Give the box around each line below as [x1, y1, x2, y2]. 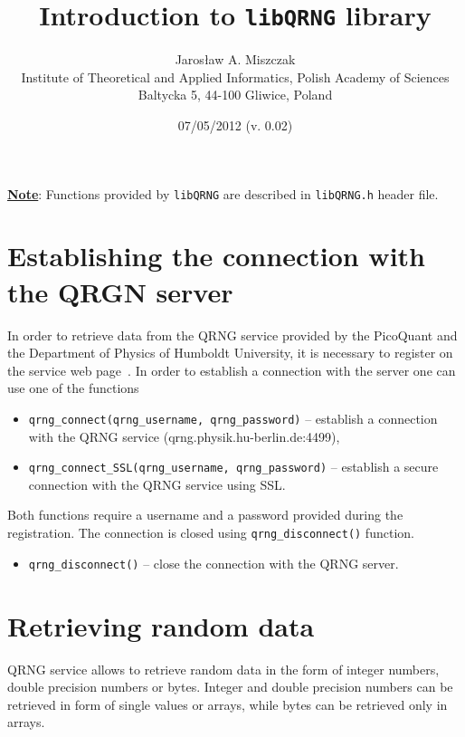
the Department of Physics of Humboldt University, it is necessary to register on [7, 343, 453, 362]
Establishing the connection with [7, 237, 425, 274]
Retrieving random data [7, 607, 315, 644]
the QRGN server [7, 273, 233, 310]
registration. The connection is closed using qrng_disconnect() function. [7, 523, 414, 542]
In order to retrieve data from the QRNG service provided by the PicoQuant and [7, 325, 458, 344]
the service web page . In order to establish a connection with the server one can [7, 360, 456, 379]
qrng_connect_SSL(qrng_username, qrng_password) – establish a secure [28, 457, 439, 476]
